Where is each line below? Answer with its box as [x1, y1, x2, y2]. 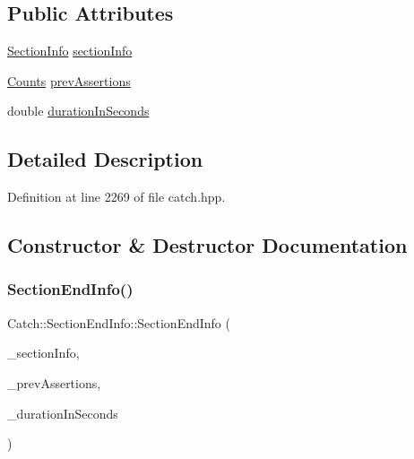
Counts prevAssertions [7, 71, 131, 90]
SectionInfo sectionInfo [7, 41, 133, 60]
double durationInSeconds [7, 101, 150, 120]
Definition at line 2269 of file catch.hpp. [7, 187, 226, 206]
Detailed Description [7, 145, 203, 173]
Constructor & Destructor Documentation [7, 231, 408, 259]
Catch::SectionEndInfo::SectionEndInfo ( [7, 313, 230, 332]
